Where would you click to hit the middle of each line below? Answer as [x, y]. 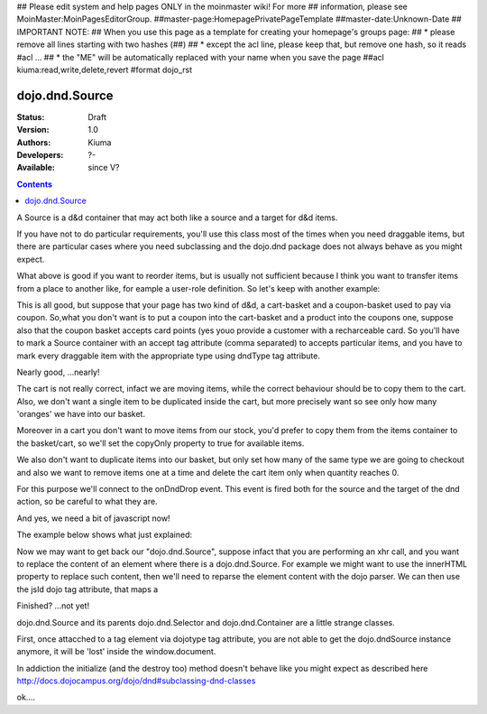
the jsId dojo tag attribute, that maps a [87, 589]
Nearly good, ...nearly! [58, 372]
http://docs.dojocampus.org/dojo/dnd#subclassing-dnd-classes [136, 681]
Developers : [40, 155]
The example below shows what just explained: [105, 535]
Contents [35, 184]
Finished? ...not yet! [53, 606]
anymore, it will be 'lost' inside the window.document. [116, 652]
